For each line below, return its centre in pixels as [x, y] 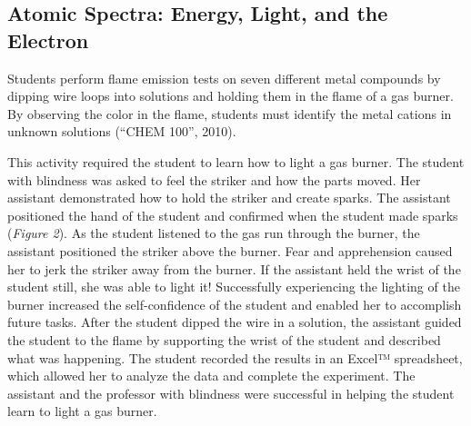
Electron [48, 40]
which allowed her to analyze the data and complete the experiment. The [211, 376]
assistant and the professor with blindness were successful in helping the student [231, 393]
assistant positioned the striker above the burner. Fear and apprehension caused [230, 250]
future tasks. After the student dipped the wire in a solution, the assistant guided [235, 322]
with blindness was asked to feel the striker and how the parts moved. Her [214, 179]
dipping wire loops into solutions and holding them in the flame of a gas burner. [230, 96]
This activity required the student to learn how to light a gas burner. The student [236, 161]
